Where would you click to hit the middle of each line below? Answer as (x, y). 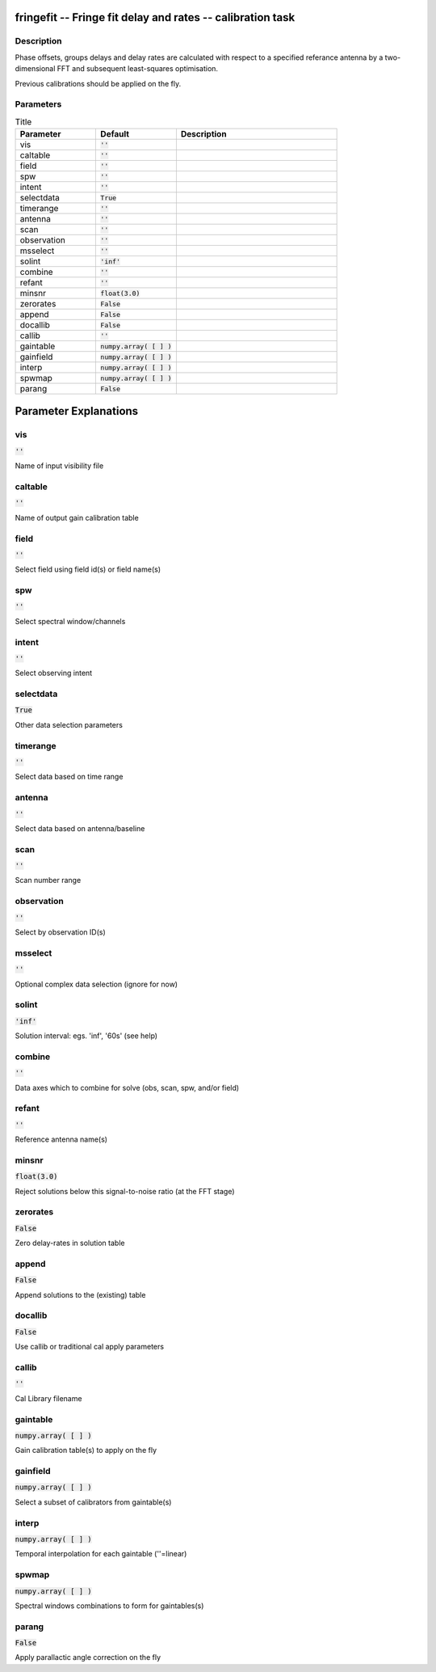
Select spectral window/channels (70, 621)
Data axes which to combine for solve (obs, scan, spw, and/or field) (127, 1087)
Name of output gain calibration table (77, 517)
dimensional (35, 69)
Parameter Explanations (77, 411)
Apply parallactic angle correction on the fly (88, 1657)
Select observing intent (54, 673)
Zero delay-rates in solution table (70, 1243)
